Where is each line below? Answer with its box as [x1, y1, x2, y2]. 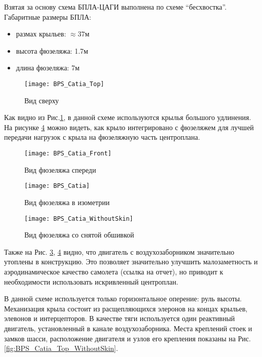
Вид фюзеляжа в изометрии [24, 196, 110, 207]
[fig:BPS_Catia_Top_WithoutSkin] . [4, 343, 118, 353]
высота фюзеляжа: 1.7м [16, 45, 88, 56]
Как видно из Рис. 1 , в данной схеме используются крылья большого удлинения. [4, 112, 251, 123]
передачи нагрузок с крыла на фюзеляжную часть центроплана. [4, 132, 200, 142]
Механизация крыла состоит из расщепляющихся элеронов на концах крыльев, [4, 303, 248, 313]
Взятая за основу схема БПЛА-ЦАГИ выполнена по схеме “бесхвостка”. [4, 2, 227, 12]
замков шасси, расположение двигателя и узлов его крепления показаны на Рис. [4, 333, 251, 343]
